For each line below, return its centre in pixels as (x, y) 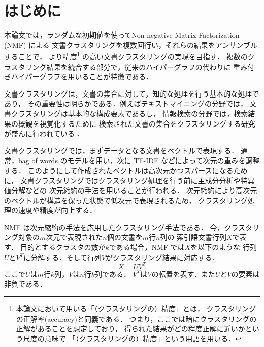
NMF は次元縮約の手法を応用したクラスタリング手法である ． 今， (114, 227)
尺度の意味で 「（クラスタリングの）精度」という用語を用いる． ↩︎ (132, 338)
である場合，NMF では (147, 247)
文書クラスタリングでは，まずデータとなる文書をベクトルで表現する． (121, 150)
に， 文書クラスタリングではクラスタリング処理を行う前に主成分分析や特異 (129, 180)
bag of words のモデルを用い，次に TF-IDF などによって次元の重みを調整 (139, 160)
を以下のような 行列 (224, 247)
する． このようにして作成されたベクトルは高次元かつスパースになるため (126, 170)
